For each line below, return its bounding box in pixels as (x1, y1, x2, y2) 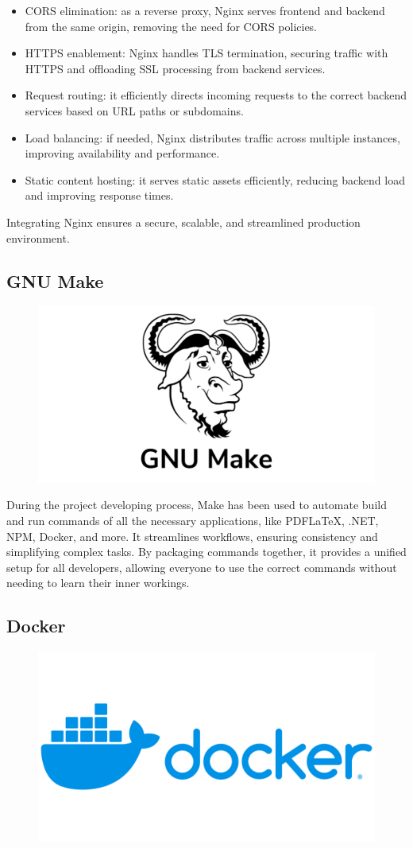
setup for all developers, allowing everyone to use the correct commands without (6, 558, 397, 575)
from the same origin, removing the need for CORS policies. (25, 18, 318, 34)
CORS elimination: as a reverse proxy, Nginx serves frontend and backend (25, 2, 385, 18)
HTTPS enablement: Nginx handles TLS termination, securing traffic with (25, 45, 388, 61)
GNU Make (6, 268, 104, 293)
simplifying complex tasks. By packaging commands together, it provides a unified (6, 543, 407, 560)
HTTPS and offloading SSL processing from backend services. (25, 60, 326, 76)
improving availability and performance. (25, 145, 220, 161)
